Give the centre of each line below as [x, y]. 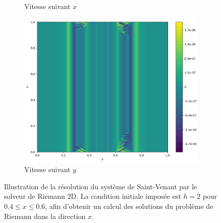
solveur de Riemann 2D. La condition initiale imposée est [93, 196]
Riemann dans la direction [45, 216]
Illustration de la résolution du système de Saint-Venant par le [101, 186]
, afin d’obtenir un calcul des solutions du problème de [129, 206]
